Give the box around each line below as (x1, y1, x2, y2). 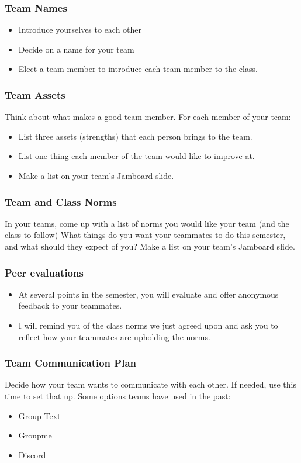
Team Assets (5, 87, 65, 102)
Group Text (18, 409, 61, 421)
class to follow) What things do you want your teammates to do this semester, (5, 229, 286, 241)
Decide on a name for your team (18, 43, 134, 55)
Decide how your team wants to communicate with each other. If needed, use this (5, 378, 296, 391)
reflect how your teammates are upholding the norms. (18, 330, 210, 343)
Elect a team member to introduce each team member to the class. (18, 63, 258, 75)
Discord (18, 448, 46, 461)
